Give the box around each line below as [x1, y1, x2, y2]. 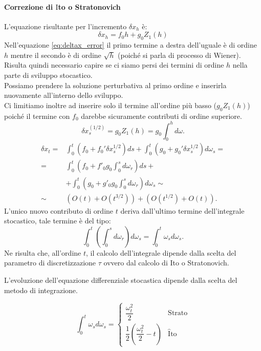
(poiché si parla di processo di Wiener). [118, 49, 241, 60]
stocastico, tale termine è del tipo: [4, 215, 111, 226]
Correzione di [4, 1, 53, 12]
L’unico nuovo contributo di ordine [4, 205, 114, 216]
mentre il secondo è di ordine [10, 49, 101, 60]
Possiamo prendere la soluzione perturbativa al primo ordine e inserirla [4, 79, 227, 90]
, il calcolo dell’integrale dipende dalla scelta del [86, 247, 236, 258]
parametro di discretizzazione [4, 257, 96, 268]
